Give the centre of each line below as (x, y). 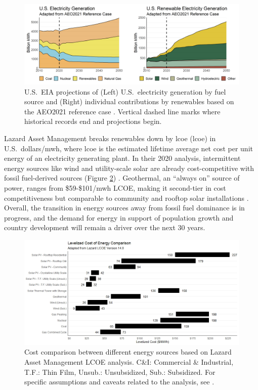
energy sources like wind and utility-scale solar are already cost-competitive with (129, 168)
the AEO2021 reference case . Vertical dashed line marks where (122, 111)
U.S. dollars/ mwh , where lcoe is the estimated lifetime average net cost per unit (128, 148)
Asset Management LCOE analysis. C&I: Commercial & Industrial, (129, 361)
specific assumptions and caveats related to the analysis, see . (119, 382)
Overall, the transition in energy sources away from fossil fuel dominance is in (124, 208)
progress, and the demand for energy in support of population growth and (119, 217)
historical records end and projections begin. (93, 121)
